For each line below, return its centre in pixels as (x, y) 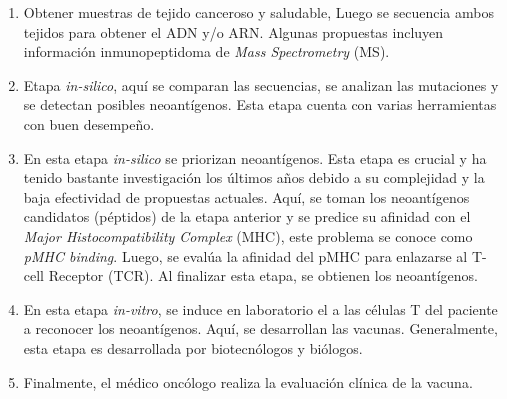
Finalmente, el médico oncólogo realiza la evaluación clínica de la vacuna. (248, 381)
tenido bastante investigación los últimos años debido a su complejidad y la (254, 177)
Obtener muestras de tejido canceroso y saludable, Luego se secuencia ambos (258, 12)
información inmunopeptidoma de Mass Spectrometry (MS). (206, 51)
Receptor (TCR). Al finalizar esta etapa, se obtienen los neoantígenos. (263, 275)
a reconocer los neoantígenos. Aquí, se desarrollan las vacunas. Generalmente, (260, 328)
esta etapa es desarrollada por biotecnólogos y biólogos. (193, 347)
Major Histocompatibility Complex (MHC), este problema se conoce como (248, 235)
